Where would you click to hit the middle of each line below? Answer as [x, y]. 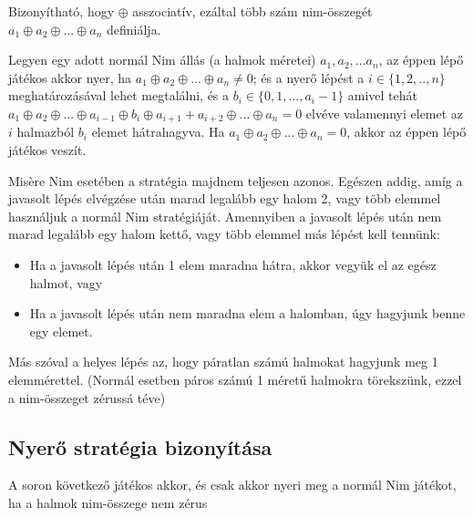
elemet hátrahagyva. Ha [158, 132]
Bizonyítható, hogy [62, 11]
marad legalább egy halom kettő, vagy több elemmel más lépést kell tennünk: [224, 234]
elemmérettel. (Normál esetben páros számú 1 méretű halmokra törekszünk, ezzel [235, 379]
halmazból [46, 132]
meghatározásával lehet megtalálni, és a [119, 95]
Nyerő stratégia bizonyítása [140, 446]
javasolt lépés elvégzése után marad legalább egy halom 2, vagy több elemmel [225, 198]
